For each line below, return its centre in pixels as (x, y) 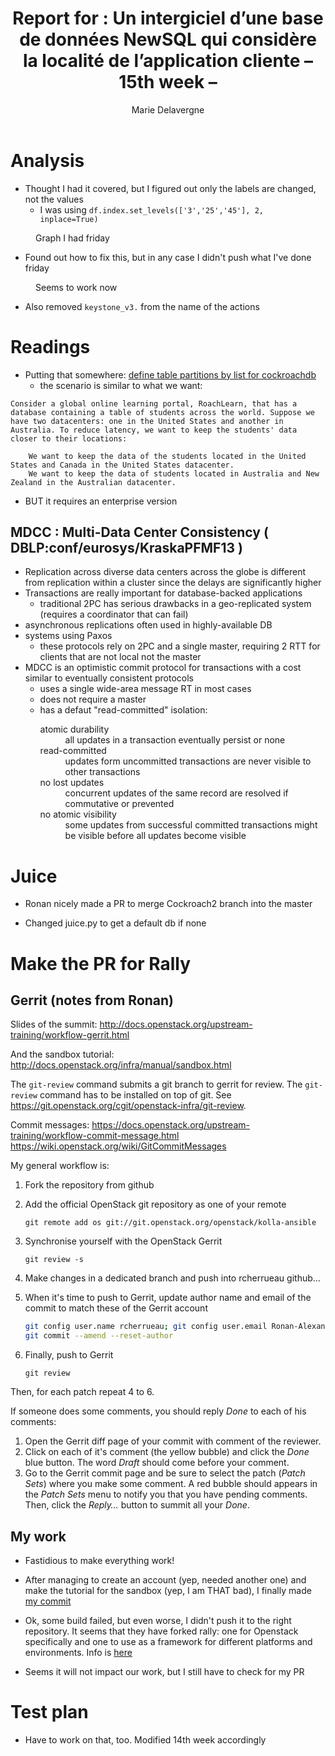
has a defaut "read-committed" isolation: (123, 710)
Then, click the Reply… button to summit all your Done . (137, 1505)
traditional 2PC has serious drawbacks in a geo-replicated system (175, 604)
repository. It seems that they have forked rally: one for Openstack (161, 1631)
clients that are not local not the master (120, 657)
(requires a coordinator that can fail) (114, 614)
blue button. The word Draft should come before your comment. (157, 1463)
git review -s (54, 1260)
